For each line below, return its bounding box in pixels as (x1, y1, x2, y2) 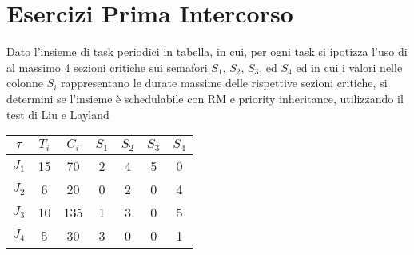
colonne (6, 74, 43, 91)
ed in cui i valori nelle (296, 58, 403, 75)
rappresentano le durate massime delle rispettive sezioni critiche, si (60, 74, 388, 91)
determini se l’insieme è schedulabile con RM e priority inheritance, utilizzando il (6, 90, 404, 106)
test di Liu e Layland (6, 106, 109, 122)
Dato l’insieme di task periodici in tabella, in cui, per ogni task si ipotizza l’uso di (6, 43, 408, 60)
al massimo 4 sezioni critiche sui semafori (6, 58, 208, 75)
